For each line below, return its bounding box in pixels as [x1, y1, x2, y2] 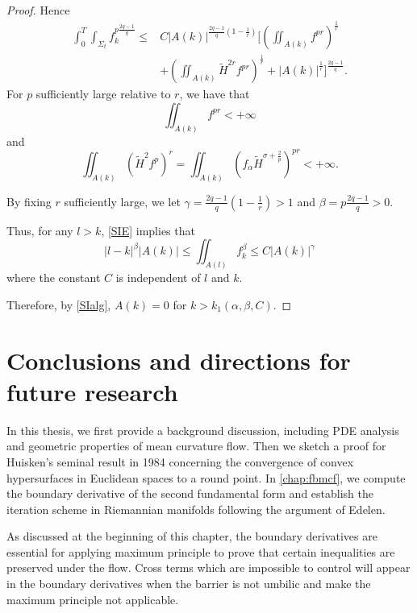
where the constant [6, 269, 101, 286]
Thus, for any [6, 222, 73, 238]
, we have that [179, 85, 250, 102]
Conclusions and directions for [6, 343, 351, 376]
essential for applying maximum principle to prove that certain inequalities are [6, 543, 395, 560]
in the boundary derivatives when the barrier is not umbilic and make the [6, 575, 371, 592]
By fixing [6, 193, 52, 209]
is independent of [115, 269, 201, 286]
